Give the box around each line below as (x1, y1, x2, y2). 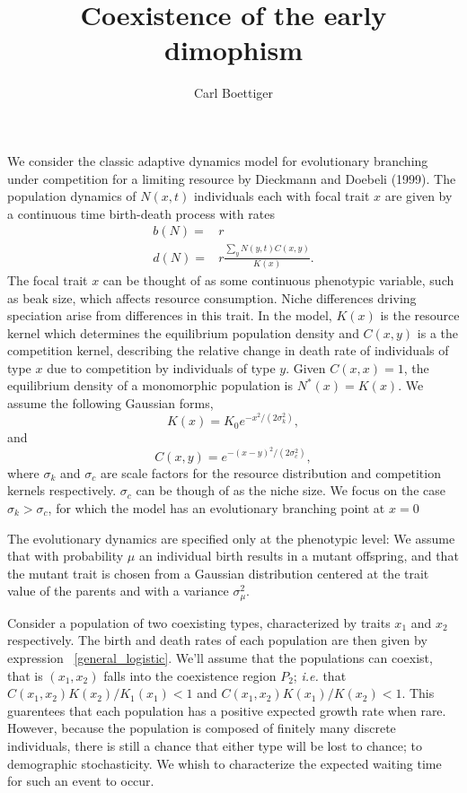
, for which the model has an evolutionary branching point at (48, 499, 385, 518)
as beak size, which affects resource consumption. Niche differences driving (7, 288, 417, 307)
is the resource (380, 306, 460, 325)
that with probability (7, 546, 124, 565)
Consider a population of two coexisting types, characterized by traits (7, 613, 391, 632)
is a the (417, 323, 459, 342)
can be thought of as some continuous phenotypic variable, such (102, 270, 454, 289)
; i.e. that (293, 666, 347, 684)
